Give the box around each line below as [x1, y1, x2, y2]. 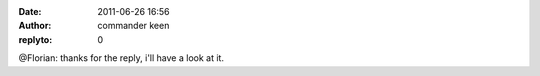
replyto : [18, 33, 53, 45]
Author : [18, 20, 52, 32]
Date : [18, 6, 42, 17]
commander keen [97, 20, 170, 32]
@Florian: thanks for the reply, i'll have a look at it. [18, 52, 225, 64]
